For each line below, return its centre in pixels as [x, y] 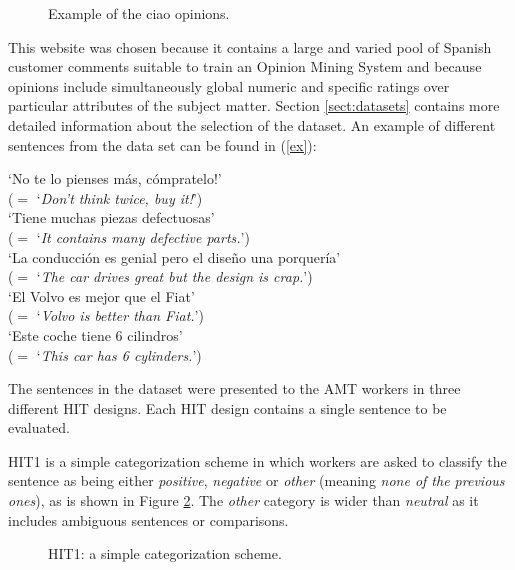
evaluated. [39, 427]
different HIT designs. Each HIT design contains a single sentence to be [227, 407]
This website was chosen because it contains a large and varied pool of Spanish [250, 46]
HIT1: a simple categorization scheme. [165, 553]
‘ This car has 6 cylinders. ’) [119, 354]
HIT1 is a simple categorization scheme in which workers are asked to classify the [257, 460]
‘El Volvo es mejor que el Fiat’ [101, 295]
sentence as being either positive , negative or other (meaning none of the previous [256, 480]
